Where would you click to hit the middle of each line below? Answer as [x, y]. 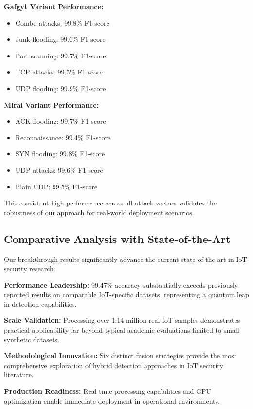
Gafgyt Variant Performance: [54, 6]
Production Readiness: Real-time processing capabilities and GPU [108, 391]
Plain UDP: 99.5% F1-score [56, 186]
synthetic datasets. [32, 339]
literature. [19, 375]
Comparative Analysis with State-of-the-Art [117, 238]
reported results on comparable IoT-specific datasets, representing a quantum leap [126, 294]
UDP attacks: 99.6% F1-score [59, 170]
